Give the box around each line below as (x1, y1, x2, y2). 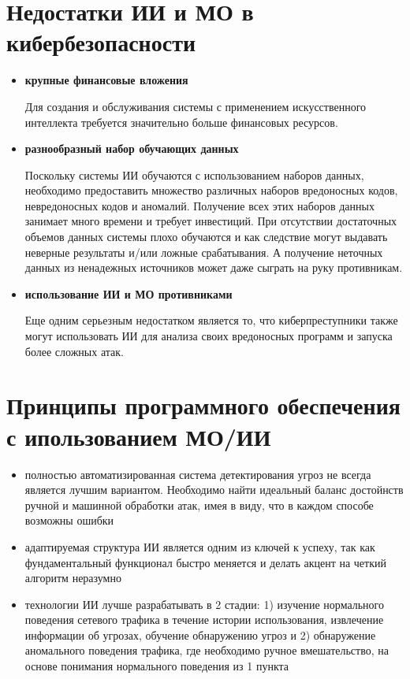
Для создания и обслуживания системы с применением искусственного (24, 98, 367, 114)
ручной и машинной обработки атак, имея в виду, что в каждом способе (24, 496, 374, 513)
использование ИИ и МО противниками (24, 285, 233, 302)
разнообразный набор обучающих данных (24, 140, 239, 157)
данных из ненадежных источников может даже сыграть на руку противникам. (24, 259, 403, 276)
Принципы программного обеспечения (6, 389, 401, 421)
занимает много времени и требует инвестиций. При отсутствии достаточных (24, 213, 397, 229)
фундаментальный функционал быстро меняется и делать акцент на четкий (24, 554, 386, 570)
